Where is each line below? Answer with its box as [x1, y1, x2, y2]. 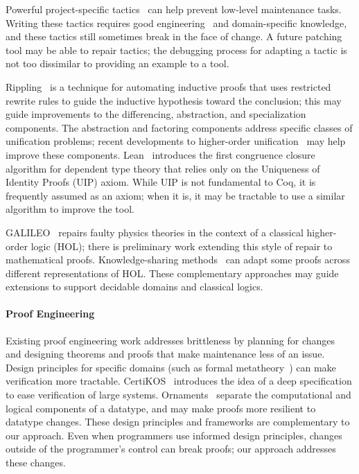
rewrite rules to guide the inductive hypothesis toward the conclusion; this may [6, 93, 342, 107]
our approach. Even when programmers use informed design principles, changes [6, 428, 342, 442]
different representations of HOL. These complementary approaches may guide [6, 265, 339, 280]
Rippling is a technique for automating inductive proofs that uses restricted [6, 79, 331, 94]
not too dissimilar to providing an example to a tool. [6, 56, 229, 71]
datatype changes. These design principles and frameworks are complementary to [6, 414, 350, 429]
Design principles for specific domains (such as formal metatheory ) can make [6, 360, 336, 374]
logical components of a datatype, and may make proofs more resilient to [6, 401, 316, 415]
